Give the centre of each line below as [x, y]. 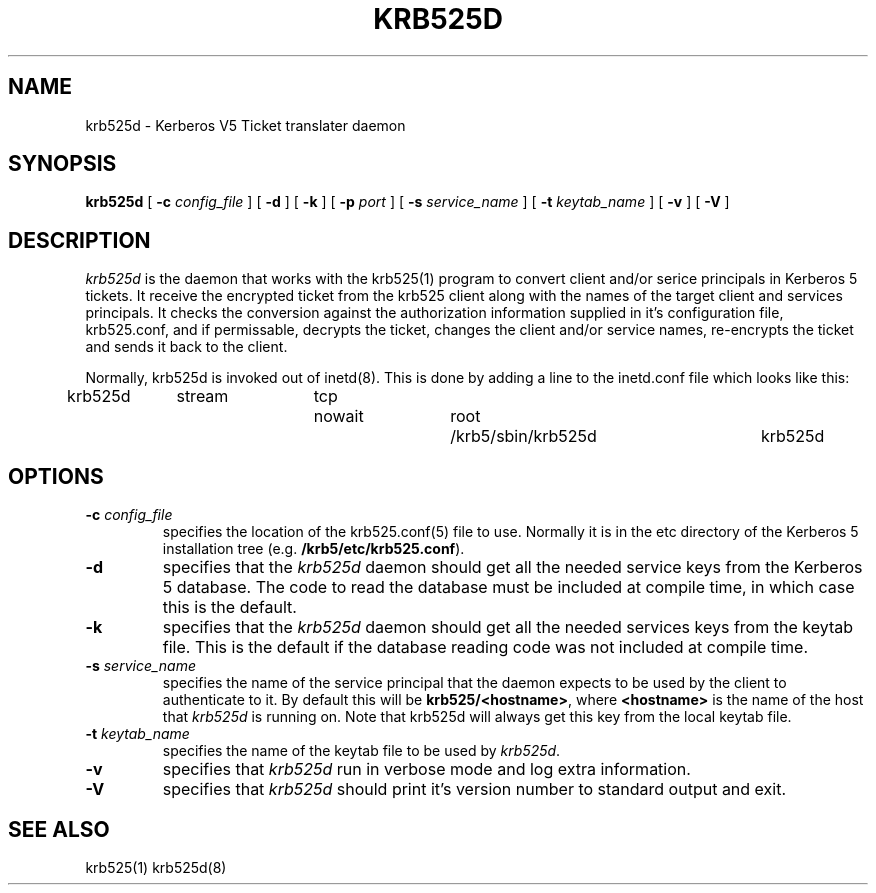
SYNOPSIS [62, 164]
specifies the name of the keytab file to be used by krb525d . [361, 751]
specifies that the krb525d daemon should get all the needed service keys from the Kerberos [512, 567]
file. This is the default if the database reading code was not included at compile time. [485, 647]
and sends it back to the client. [186, 347]
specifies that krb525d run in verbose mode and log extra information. [426, 769]
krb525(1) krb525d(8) [156, 867]
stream [202, 396]
